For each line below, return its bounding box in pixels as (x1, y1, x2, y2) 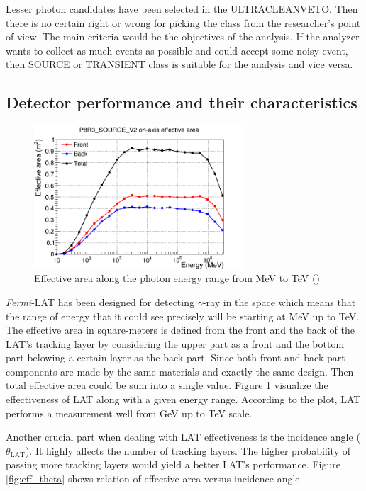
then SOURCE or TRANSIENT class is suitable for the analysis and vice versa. (6, 57, 353, 72)
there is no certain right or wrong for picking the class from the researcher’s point (6, 15, 361, 30)
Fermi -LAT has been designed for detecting (6, 294, 194, 309)
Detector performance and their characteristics (6, 91, 357, 113)
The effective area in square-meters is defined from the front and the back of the (6, 322, 355, 337)
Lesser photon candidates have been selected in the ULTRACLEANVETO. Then (6, 1, 358, 16)
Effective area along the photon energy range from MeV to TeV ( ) (34, 271, 320, 286)
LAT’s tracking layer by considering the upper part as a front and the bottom (6, 336, 345, 351)
